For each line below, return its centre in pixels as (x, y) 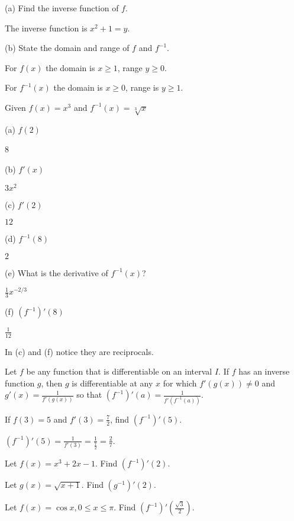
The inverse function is (46, 28)
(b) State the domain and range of (67, 48)
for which (180, 383)
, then (52, 383)
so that (89, 394)
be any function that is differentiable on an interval (119, 371)
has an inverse (264, 371)
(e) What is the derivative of (56, 272)
